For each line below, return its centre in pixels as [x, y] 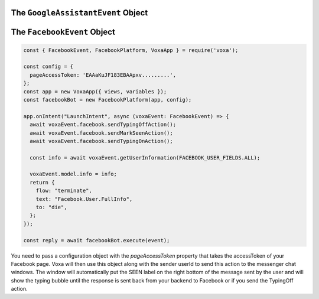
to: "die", [51, 207]
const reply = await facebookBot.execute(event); [97, 240]
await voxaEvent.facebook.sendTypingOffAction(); [103, 125]
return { [42, 182]
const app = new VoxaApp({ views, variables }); [95, 91]
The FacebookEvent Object [63, 32]
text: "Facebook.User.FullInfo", [84, 199]
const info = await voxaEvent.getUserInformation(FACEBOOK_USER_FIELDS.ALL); [145, 157]
